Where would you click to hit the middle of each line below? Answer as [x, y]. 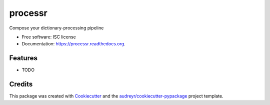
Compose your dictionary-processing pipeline [56, 28]
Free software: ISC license [49, 37]
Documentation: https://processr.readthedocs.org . [73, 44]
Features [23, 58]
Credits [21, 84]
